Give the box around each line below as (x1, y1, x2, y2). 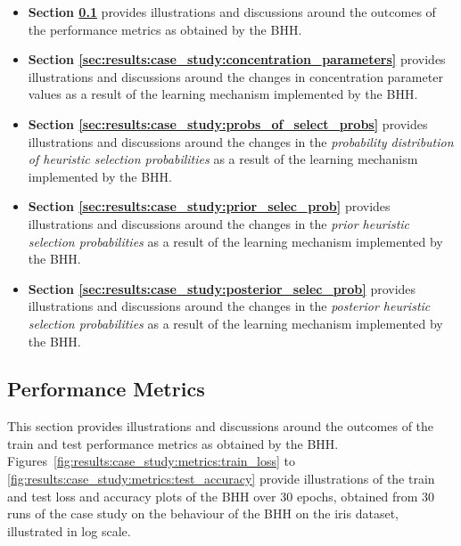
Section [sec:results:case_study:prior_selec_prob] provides (28, 197, 391, 216)
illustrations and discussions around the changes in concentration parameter (28, 67, 443, 86)
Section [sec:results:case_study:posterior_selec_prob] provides (28, 279, 416, 297)
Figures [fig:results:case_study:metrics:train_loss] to (7, 452, 295, 470)
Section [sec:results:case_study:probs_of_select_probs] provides (28, 114, 428, 133)
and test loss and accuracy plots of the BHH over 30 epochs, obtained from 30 (7, 486, 435, 505)
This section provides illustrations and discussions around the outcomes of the (7, 417, 434, 436)
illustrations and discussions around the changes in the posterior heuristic (28, 297, 431, 315)
